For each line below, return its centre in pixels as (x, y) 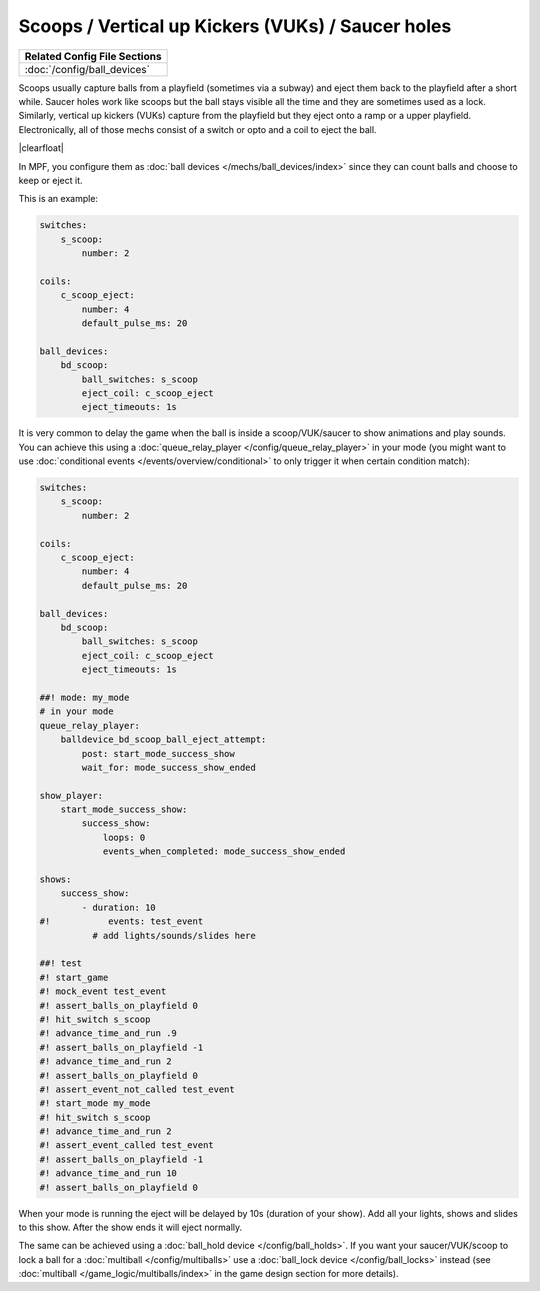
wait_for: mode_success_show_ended (169, 767)
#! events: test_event (121, 921)
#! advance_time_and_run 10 (108, 1173)
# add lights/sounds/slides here (174, 935)
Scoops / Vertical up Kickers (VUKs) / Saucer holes (235, 26)
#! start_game (74, 977)
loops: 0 (124, 837)
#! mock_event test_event (103, 991)
